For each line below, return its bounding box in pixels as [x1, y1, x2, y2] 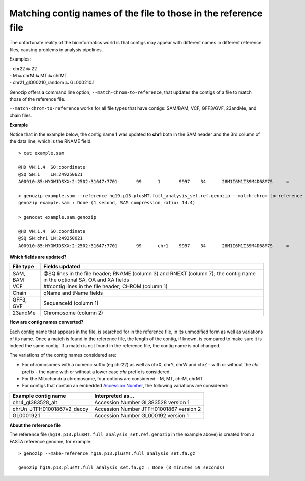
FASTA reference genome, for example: [9, 438, 92, 444]
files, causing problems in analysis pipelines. [9, 46, 103, 53]
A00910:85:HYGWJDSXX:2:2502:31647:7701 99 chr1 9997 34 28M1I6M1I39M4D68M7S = [18, 243, 289, 249]
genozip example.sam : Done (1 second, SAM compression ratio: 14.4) [18, 200, 196, 206]
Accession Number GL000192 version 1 [94, 412, 189, 419]
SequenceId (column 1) [43, 299, 99, 307]
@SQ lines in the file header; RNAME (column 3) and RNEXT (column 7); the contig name [43, 270, 256, 277]
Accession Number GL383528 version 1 [94, 399, 190, 406]
